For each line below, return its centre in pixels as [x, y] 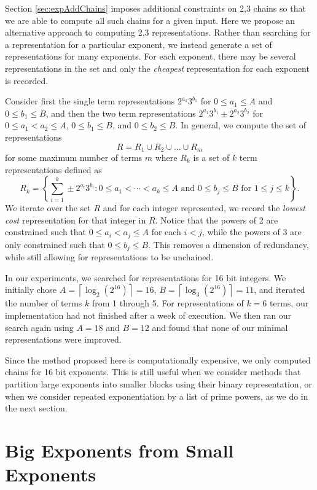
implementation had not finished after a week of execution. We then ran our [148, 315]
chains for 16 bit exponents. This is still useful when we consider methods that [153, 372]
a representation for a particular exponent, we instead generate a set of [139, 44]
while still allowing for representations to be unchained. [109, 257]
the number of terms [44, 303]
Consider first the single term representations [90, 101]
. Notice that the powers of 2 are [217, 220]
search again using [39, 327]
